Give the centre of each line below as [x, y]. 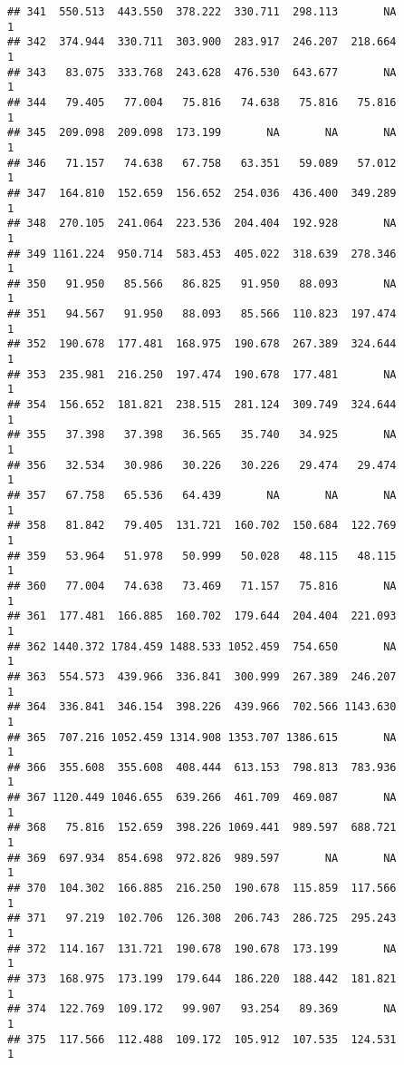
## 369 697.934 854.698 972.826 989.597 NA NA [202, 858]
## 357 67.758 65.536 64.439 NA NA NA [202, 495]
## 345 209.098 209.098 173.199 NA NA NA [202, 133]
